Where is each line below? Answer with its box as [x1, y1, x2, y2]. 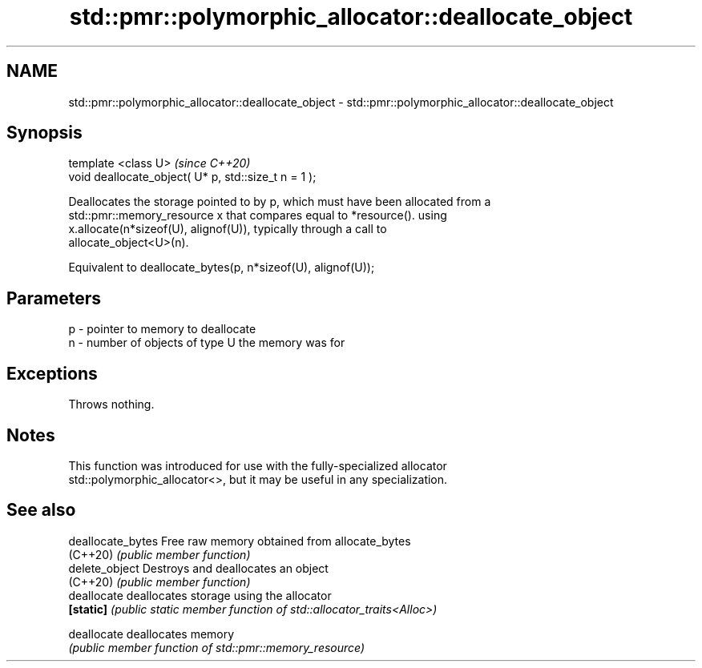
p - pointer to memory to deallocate [68, 322, 256, 336]
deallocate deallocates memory [68, 626, 235, 641]
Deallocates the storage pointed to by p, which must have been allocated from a [68, 195, 491, 209]
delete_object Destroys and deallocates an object [68, 561, 329, 575]
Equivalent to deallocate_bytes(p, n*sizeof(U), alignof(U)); [68, 260, 375, 275]
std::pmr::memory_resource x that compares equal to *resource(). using [68, 208, 447, 223]
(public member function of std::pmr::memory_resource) [68, 640, 365, 654]
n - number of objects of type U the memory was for [68, 336, 345, 350]
